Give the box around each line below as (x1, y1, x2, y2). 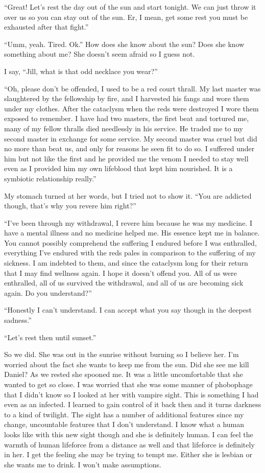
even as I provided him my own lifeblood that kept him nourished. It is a (4, 163, 233, 174)
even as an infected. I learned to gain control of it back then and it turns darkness (4, 399, 261, 410)
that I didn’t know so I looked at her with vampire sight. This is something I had (4, 389, 259, 399)
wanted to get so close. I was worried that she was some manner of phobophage (4, 379, 253, 389)
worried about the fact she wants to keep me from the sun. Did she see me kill (4, 359, 249, 369)
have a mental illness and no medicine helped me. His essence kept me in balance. (4, 227, 260, 238)
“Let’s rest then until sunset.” (4, 332, 97, 342)
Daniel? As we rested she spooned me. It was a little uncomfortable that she (4, 369, 243, 380)
